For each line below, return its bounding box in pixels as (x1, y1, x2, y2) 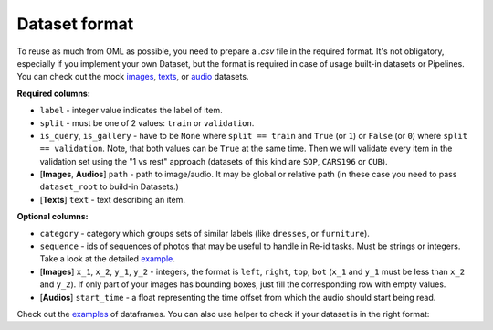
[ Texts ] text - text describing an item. (39, 194, 186, 205)
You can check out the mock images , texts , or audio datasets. (16, 71, 249, 82)
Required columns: (16, 88, 90, 99)
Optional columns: (16, 211, 89, 222)
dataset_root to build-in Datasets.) (39, 181, 180, 192)
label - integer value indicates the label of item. (39, 105, 223, 116)
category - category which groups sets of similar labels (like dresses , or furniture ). (39, 228, 370, 239)
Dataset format (16, 14, 134, 34)
